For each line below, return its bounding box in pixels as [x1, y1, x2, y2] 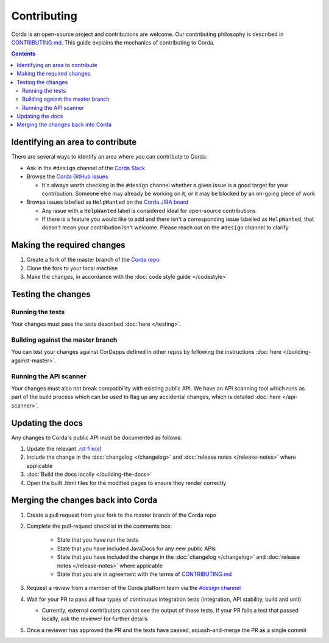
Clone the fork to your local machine [26, 264, 118, 271]
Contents [11, 50, 36, 57]
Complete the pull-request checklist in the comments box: [26, 522, 172, 530]
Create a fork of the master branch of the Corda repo [26, 256, 160, 264]
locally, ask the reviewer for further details [41, 615, 148, 622]
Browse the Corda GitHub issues [26, 173, 108, 180]
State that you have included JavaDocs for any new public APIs [57, 545, 216, 552]
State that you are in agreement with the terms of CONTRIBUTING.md [57, 570, 232, 578]
